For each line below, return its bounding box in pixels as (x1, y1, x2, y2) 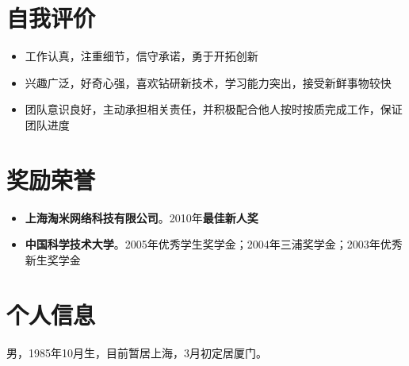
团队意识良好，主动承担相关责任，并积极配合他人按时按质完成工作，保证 (25, 101, 403, 118)
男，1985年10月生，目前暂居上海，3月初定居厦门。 (6, 344, 267, 360)
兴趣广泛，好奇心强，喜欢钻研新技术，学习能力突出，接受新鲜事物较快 (25, 74, 392, 91)
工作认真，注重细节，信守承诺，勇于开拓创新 (25, 48, 258, 64)
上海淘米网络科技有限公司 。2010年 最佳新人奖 (25, 209, 258, 225)
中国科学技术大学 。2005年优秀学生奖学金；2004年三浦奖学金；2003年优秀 (25, 236, 403, 252)
